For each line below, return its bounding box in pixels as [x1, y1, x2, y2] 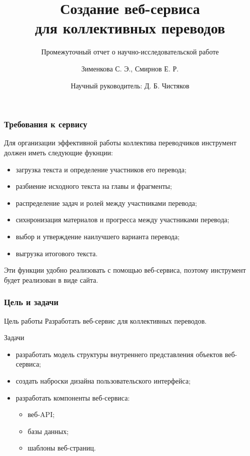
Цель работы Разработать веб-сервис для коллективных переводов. [4, 315, 207, 326]
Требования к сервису [4, 118, 87, 130]
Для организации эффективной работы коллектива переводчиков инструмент [4, 137, 236, 148]
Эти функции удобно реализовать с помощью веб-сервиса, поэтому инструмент [4, 265, 246, 275]
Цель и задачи [4, 296, 58, 308]
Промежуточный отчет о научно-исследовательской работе [41, 46, 219, 57]
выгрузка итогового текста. [15, 248, 98, 258]
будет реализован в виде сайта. [4, 274, 98, 285]
